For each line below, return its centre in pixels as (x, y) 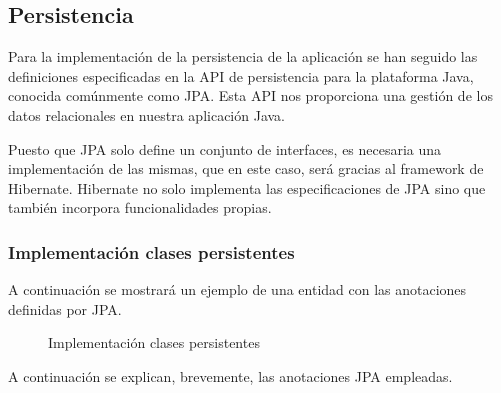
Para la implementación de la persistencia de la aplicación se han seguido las (243, 56)
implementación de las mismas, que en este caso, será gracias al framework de (246, 168)
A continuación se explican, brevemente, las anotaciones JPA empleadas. (230, 375)
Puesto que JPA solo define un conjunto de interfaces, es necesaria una (225, 148)
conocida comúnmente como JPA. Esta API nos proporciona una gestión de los (250, 95)
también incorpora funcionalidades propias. (140, 207)
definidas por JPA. (65, 308)
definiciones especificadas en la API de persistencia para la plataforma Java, (241, 75)
